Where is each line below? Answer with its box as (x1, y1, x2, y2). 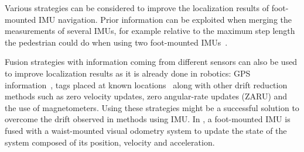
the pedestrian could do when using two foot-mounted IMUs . (5, 36, 228, 48)
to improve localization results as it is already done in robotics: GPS (5, 67, 251, 79)
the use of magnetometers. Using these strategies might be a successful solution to (5, 101, 299, 113)
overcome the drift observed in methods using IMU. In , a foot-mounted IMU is (5, 113, 291, 125)
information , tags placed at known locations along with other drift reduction (5, 78, 288, 91)
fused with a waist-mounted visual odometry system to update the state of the (5, 124, 287, 136)
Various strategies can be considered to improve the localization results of (5, 2, 269, 13)
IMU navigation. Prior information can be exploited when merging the (38, 13, 292, 25)
